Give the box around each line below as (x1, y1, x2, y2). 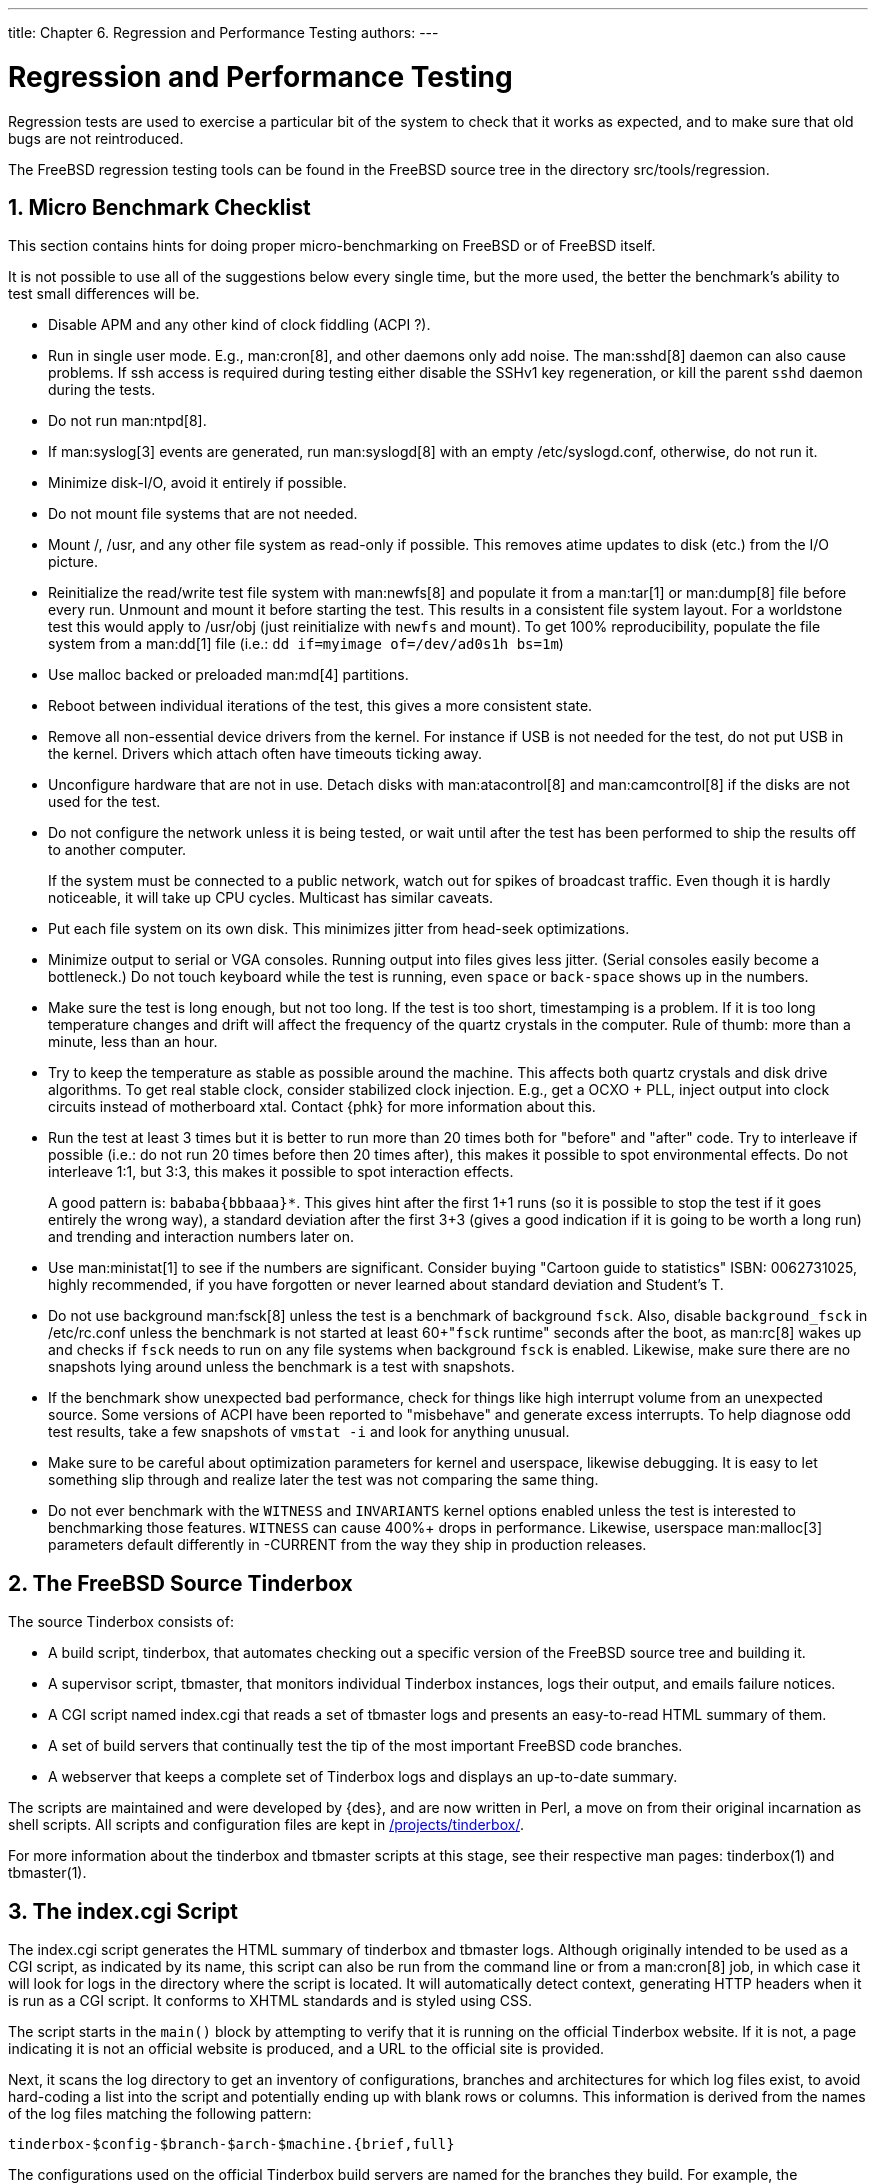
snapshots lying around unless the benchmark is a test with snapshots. (48, 1358, 515, 1376)
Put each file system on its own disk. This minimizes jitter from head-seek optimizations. (48, 920, 630, 938)
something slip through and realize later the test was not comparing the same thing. (48, 1471, 599, 1489)
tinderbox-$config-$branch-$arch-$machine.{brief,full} (8, 2136, 455, 2153)
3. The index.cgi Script (8, 1898, 238, 1924)
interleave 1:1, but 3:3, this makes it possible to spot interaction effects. (48, 1163, 514, 1181)
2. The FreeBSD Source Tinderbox (8, 1570, 353, 1596)
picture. (48, 553, 99, 571)
